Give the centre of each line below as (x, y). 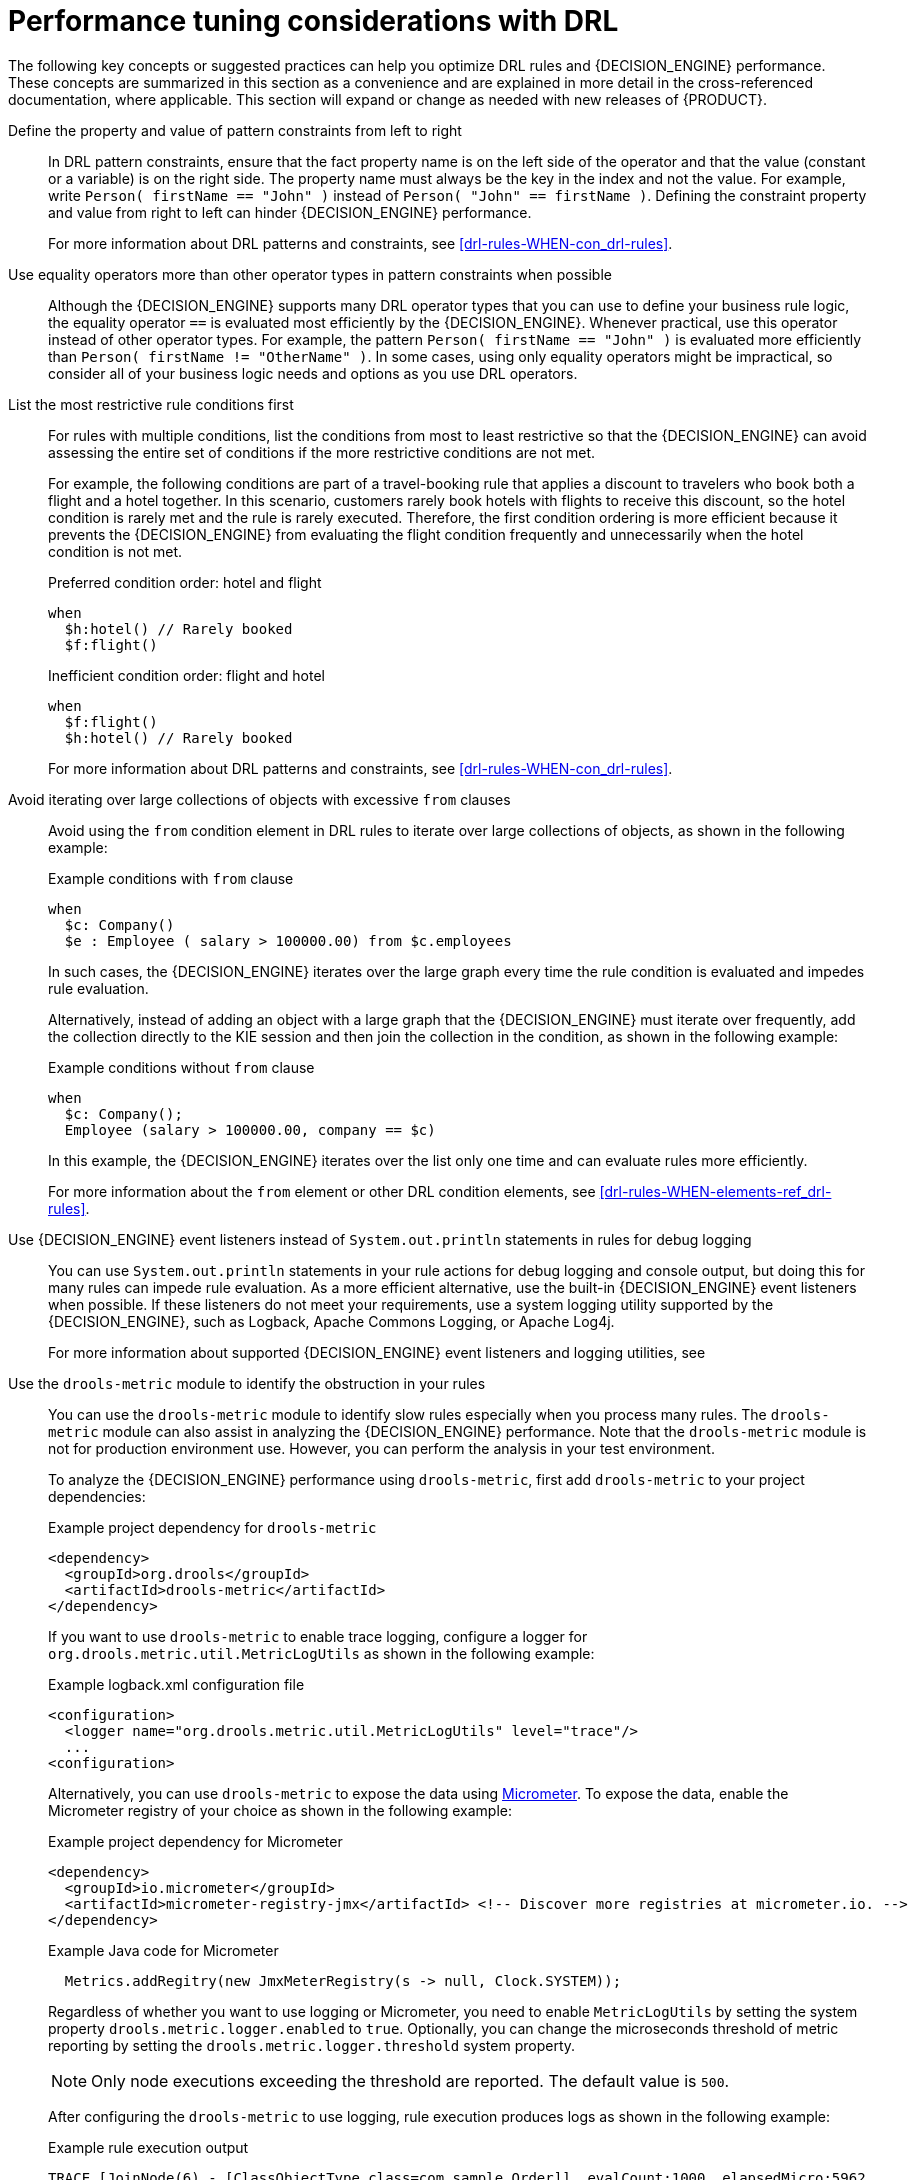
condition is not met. (115, 551)
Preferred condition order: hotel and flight (185, 582)
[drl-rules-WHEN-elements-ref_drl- (715, 1191)
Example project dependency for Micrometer (195, 1841)
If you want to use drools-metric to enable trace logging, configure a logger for (318, 1636)
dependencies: (97, 1496)
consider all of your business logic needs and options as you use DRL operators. (313, 373)
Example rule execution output (148, 2147)
